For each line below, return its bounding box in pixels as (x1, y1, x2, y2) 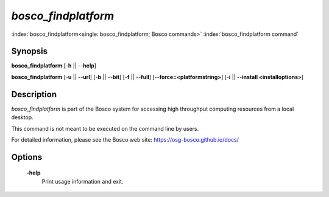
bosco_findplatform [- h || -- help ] (11, 62, 97, 69)
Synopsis (11, 46, 48, 57)
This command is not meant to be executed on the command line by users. (11, 125, 199, 132)
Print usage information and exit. (41, 178, 124, 185)
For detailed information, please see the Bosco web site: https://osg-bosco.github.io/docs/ (11, 136, 239, 143)
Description (11, 89, 57, 100)
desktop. (11, 114, 34, 121)
